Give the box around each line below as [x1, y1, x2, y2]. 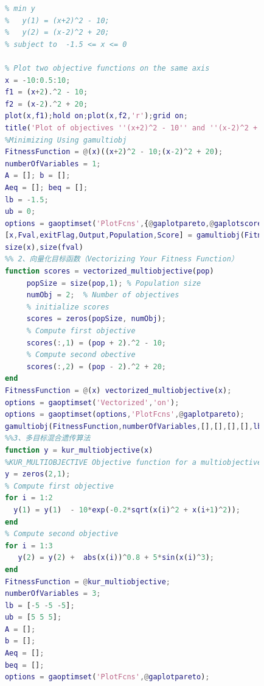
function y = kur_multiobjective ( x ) [4, 445, 153, 454]
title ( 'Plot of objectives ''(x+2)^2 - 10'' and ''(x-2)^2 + [4, 123, 258, 132]
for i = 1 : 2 [4, 493, 53, 503]
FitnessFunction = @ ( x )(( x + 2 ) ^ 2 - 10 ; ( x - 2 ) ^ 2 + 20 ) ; [4, 147, 223, 157]
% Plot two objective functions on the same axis [4, 63, 210, 72]
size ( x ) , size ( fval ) [4, 242, 83, 252]
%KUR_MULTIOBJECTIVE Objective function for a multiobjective [4, 458, 262, 467]
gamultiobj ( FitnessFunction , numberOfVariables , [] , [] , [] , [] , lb [4, 422, 262, 431]
